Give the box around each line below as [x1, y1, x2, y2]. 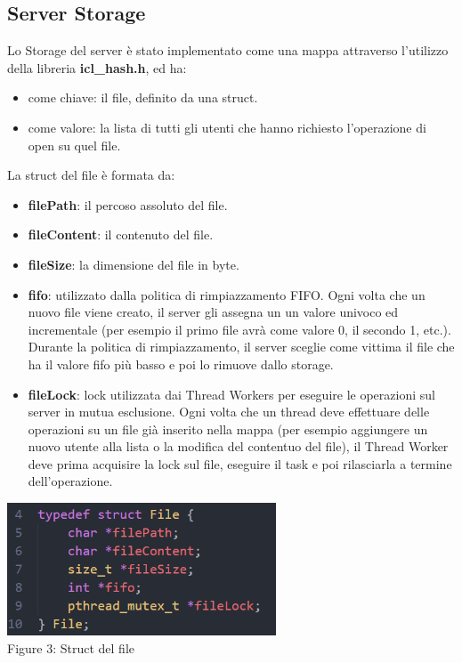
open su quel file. [28, 135, 121, 154]
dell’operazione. [28, 472, 113, 490]
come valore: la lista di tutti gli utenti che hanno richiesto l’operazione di [28, 117, 426, 136]
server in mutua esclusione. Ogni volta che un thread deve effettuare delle [28, 402, 430, 421]
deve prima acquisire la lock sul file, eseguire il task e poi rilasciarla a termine [28, 454, 452, 473]
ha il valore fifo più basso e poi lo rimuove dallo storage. [28, 354, 334, 373]
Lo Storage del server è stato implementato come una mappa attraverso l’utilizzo [7, 41, 449, 60]
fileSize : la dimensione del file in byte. [28, 255, 239, 273]
